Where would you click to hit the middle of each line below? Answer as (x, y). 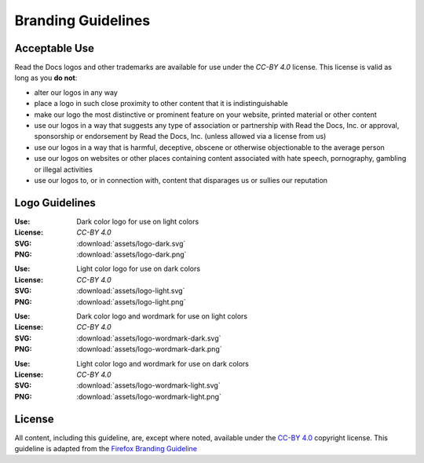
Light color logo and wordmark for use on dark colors (163, 363)
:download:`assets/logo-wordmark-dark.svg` (149, 338)
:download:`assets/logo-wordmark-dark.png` (150, 349)
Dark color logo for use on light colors (138, 221)
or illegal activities (64, 170)
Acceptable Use (54, 48)
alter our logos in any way (76, 92)
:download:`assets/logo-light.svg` (131, 291)
